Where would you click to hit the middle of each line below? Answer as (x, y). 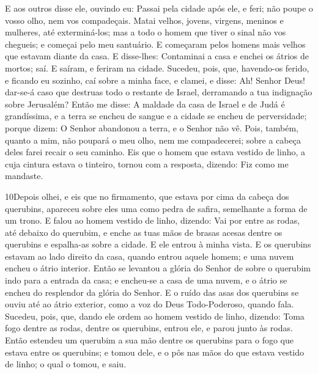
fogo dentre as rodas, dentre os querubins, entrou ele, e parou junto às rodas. (149, 328)
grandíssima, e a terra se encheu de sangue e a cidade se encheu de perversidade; (156, 116)
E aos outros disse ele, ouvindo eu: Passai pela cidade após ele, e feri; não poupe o (159, 8)
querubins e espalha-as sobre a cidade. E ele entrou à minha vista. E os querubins (158, 244)
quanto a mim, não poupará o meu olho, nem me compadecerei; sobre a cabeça (153, 140)
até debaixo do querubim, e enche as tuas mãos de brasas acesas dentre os (144, 232)
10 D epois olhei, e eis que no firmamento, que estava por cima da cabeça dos (147, 196)
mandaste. (24, 176)
